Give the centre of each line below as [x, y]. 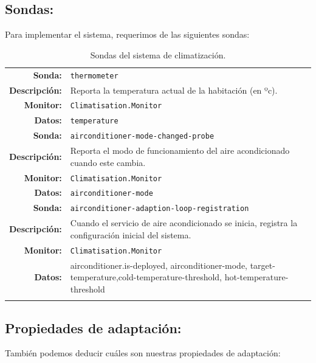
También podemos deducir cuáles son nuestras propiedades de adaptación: [143, 353]
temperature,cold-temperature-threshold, [146, 277]
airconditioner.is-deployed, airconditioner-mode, [159, 265]
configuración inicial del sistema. [131, 234]
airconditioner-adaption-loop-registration [160, 209]
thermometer [94, 76]
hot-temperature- [256, 277]
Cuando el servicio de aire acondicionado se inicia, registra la [184, 223]
